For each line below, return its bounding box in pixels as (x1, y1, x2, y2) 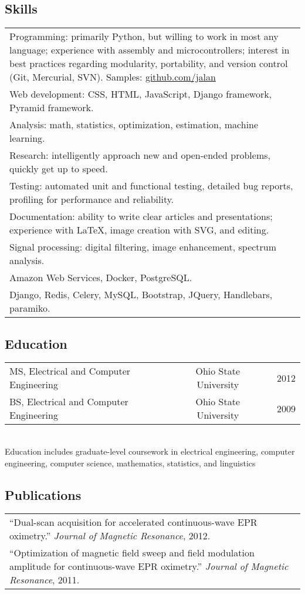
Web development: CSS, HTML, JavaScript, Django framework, (9, 87, 272, 101)
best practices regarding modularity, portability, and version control (9, 56, 288, 71)
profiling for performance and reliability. (9, 192, 174, 206)
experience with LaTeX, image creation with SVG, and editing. (9, 223, 269, 237)
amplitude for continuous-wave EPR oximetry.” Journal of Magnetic (9, 559, 289, 573)
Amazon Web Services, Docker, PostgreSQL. (9, 271, 192, 285)
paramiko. (9, 301, 50, 315)
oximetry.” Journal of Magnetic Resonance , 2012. (9, 529, 211, 543)
